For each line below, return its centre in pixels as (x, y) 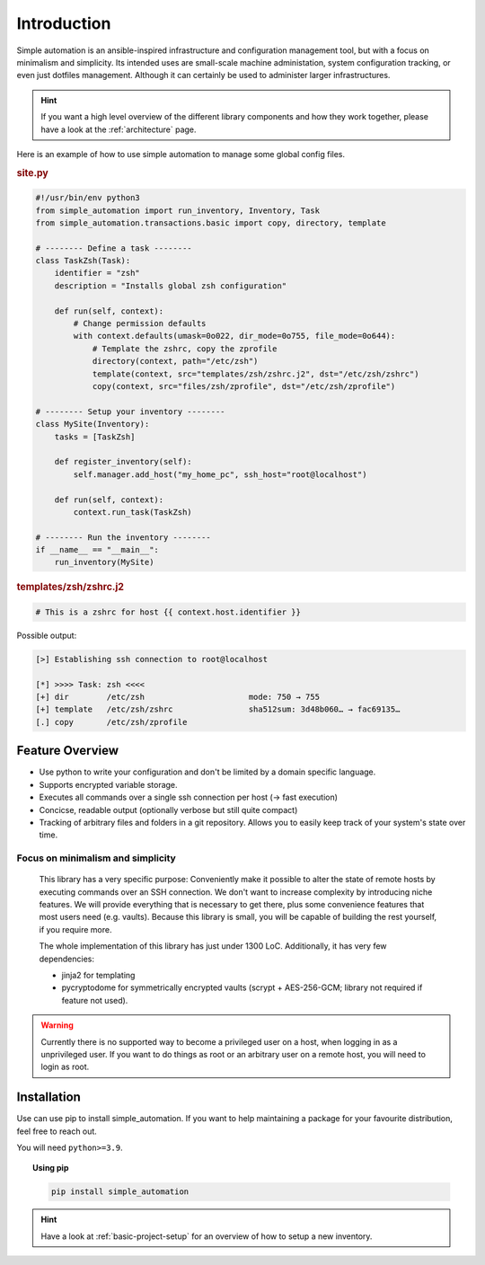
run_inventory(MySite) (104, 562)
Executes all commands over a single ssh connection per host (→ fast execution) (189, 797)
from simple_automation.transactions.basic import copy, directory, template (211, 223)
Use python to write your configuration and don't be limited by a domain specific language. (207, 772)
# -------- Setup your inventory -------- (130, 411)
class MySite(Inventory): (93, 424)
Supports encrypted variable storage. (109, 784)
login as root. (65, 1067)
